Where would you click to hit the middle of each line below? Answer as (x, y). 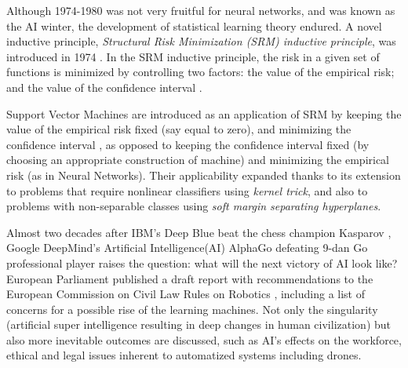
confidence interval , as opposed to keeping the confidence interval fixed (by (188, 144)
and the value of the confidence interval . (104, 87)
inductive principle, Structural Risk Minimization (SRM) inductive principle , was (201, 41)
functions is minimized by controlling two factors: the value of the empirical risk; (200, 72)
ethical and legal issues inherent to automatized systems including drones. (184, 355)
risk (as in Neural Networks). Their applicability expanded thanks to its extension (204, 175)
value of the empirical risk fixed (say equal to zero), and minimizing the (179, 129)
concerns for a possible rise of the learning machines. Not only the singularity (192, 309)
